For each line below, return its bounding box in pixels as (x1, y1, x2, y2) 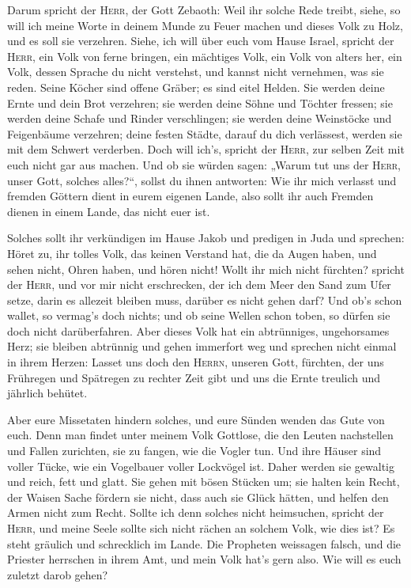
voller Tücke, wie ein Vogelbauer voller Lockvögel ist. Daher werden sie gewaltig (7, 457, 394, 474)
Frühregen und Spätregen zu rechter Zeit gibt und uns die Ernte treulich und (7, 369, 381, 385)
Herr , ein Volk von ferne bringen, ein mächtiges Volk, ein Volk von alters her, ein (7, 47, 402, 64)
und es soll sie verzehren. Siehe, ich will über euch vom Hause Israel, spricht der (7, 32, 394, 49)
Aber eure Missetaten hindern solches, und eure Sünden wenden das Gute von (7, 411, 385, 427)
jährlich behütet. (7, 385, 88, 401)
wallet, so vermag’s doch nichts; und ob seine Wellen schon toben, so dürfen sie (7, 307, 390, 324)
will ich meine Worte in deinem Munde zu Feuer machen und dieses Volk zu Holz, (7, 17, 403, 33)
